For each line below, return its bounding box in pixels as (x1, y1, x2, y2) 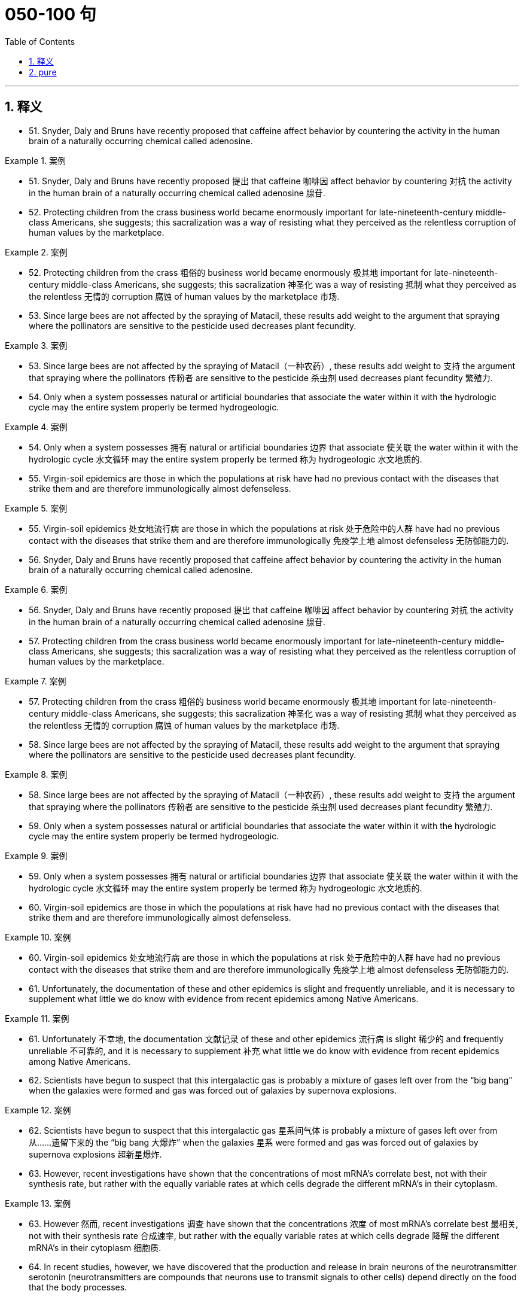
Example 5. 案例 (5, 503, 68, 513)
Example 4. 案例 (5, 421, 68, 432)
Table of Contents (5, 36, 75, 47)
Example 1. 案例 (5, 155, 66, 166)
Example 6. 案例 (5, 584, 68, 595)
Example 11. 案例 (5, 1013, 69, 1024)
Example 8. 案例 (5, 769, 68, 780)
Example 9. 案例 (5, 850, 68, 861)
